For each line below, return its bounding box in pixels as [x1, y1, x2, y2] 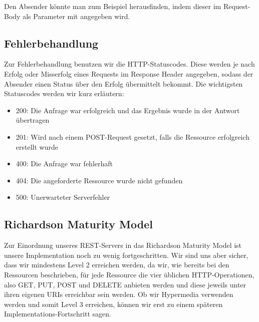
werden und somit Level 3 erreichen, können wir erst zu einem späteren [4, 298, 223, 309]
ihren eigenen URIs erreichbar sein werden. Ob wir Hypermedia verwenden [4, 289, 233, 299]
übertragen [16, 115, 50, 125]
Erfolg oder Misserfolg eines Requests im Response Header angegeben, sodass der [4, 68, 253, 79]
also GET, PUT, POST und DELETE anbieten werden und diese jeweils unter [4, 279, 246, 289]
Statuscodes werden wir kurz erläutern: [4, 88, 124, 99]
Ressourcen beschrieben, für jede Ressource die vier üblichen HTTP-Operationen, [4, 269, 254, 279]
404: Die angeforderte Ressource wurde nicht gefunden [16, 175, 183, 185]
